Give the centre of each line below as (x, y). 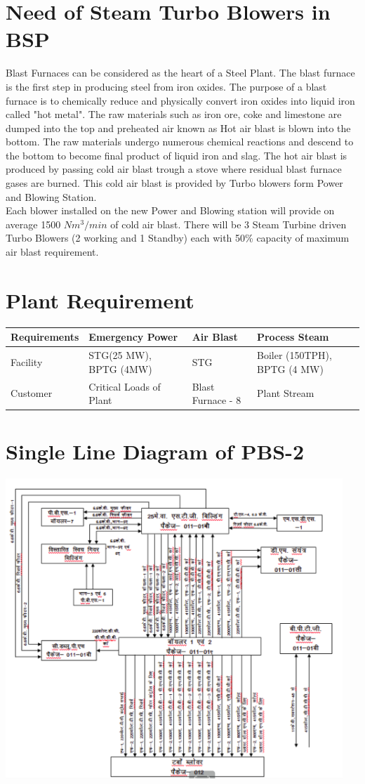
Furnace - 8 (217, 400)
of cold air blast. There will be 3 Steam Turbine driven (228, 224)
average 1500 (33, 224)
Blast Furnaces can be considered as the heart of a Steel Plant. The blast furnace (180, 73)
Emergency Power (133, 337)
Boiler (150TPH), (294, 355)
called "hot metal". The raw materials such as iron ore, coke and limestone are (174, 114)
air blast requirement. (52, 252)
